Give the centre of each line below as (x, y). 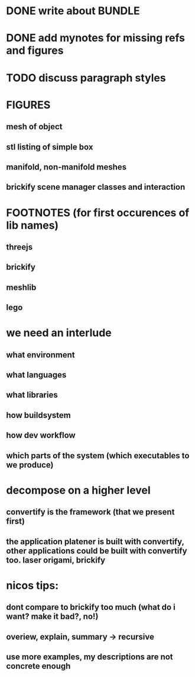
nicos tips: (32, 585)
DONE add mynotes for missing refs (95, 38)
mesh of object (35, 127)
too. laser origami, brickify (56, 560)
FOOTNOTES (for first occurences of (98, 213)
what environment (40, 355)
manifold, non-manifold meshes (66, 167)
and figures (35, 51)
